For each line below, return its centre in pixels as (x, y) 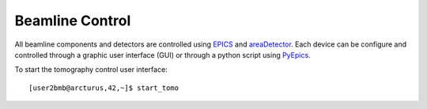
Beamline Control (73, 21)
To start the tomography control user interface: (91, 70)
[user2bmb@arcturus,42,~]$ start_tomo (104, 88)
